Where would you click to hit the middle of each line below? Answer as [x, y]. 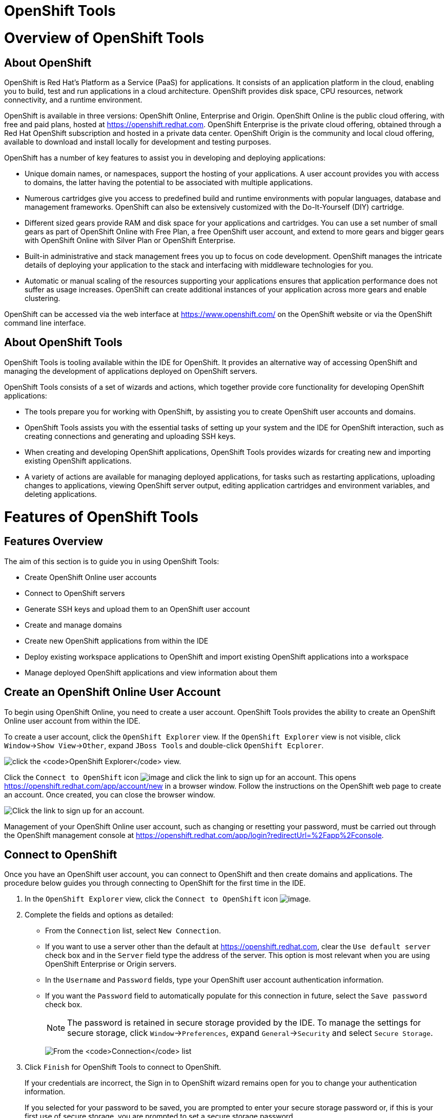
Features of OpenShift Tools [101, 517]
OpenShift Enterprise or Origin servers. [111, 964]
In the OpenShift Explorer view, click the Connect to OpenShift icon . [168, 899]
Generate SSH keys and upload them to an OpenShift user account [137, 609]
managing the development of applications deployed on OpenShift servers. [131, 371]
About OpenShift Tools [63, 343]
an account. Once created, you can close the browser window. [110, 794]
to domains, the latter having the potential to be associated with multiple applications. [169, 182]
